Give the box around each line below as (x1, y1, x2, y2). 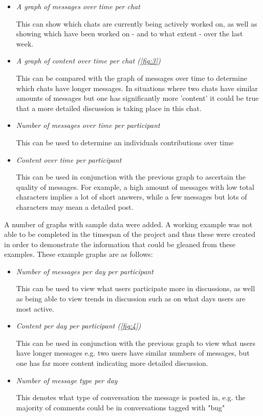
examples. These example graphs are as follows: (4, 249, 153, 259)
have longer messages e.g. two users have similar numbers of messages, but (16, 347, 250, 358)
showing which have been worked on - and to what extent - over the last (16, 28, 243, 39)
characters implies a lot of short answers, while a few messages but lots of (16, 191, 247, 202)
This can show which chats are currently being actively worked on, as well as (16, 18, 257, 29)
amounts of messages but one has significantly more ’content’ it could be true (16, 93, 259, 103)
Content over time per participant (16, 154, 122, 165)
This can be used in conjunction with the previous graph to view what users (16, 337, 255, 348)
